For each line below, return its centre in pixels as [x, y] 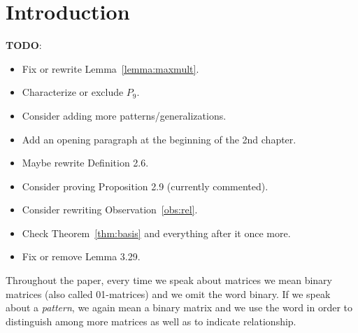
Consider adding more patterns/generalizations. [124, 115]
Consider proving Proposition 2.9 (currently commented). [145, 186]
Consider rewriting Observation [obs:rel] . [110, 210]
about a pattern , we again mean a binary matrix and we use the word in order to [179, 307]
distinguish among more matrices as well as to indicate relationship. [151, 321]
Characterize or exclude [73, 92]
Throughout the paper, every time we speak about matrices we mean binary [169, 280]
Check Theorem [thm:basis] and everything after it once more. [156, 233]
